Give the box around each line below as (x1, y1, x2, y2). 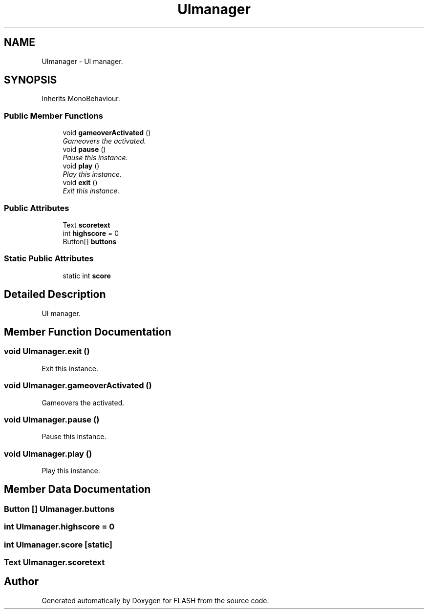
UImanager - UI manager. (42, 57, 123, 65)
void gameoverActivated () (63, 128, 151, 137)
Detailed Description (4, 288, 106, 301)
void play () (63, 162, 100, 170)
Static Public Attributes (4, 254, 94, 264)
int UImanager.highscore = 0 (4, 522, 115, 532)
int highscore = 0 (63, 229, 119, 237)
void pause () (63, 145, 106, 154)
